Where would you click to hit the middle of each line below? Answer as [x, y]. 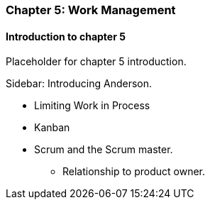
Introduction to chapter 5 [66, 36]
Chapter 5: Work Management [91, 10]
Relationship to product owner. [134, 172]
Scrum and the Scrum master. [104, 150]
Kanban [52, 128]
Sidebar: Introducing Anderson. [79, 84]
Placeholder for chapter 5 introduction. [96, 62]
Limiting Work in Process [92, 106]
